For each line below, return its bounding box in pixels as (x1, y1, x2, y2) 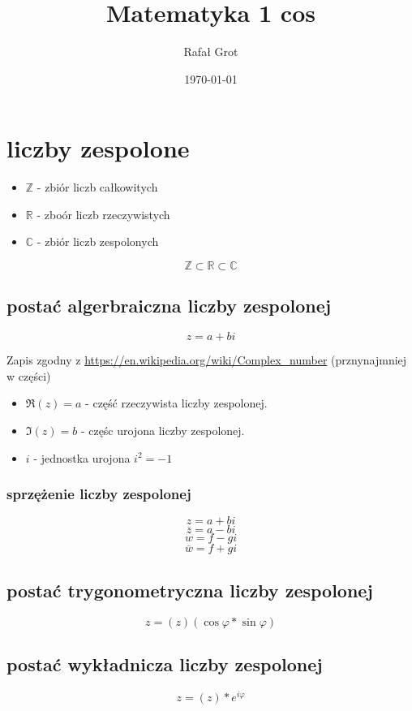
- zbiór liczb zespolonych (36, 233, 159, 250)
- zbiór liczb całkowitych (36, 179, 158, 196)
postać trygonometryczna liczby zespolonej (6, 577, 373, 602)
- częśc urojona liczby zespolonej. (80, 422, 245, 439)
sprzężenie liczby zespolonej (6, 484, 191, 504)
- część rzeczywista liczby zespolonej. (85, 394, 268, 412)
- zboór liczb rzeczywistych (36, 205, 170, 222)
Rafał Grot (183, 43, 238, 60)
